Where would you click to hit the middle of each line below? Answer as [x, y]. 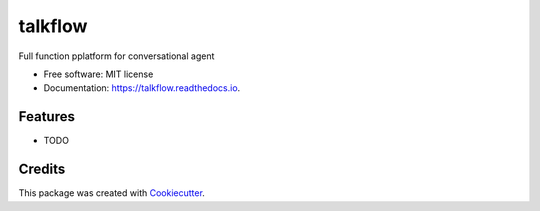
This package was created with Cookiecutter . [111, 193]
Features [46, 116]
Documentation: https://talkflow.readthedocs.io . [142, 88]
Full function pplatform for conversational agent [116, 56]
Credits [42, 169]
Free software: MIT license [98, 74]
